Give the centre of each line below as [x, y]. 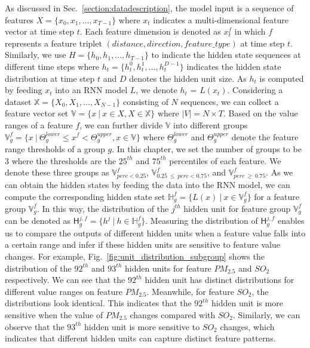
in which [250, 31]
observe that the [35, 326]
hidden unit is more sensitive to [142, 326]
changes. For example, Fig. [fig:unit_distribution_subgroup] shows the [135, 256]
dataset [18, 101]
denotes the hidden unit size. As [188, 78]
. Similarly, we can [266, 315]
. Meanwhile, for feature [190, 291]
